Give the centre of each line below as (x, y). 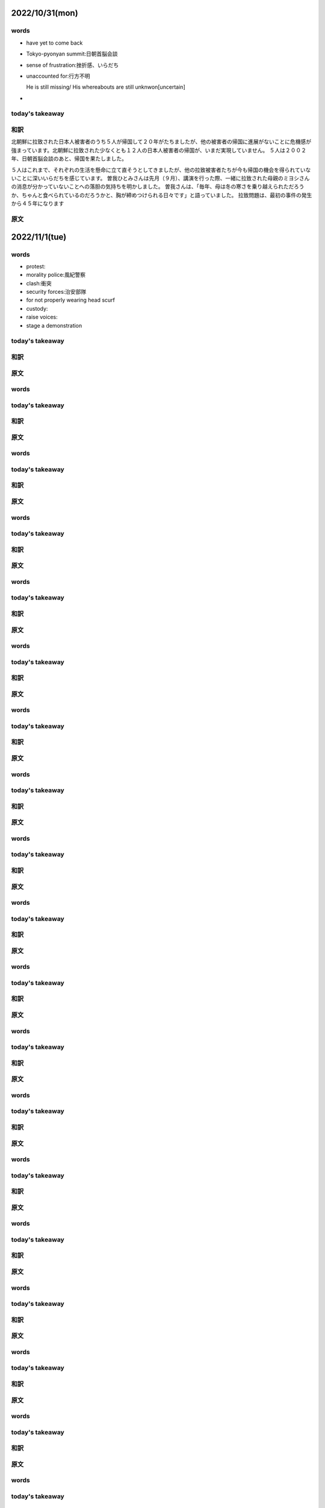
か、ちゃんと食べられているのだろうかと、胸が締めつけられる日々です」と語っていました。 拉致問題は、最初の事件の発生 (162, 195)
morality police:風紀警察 (56, 275)
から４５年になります (38, 204)
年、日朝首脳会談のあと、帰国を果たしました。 (69, 159)
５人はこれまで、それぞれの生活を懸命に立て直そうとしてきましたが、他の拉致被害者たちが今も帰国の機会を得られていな (161, 169)
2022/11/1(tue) (39, 237)
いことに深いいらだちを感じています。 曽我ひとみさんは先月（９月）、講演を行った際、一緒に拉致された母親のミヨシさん (160, 178)
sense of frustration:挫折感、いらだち (73, 65)
